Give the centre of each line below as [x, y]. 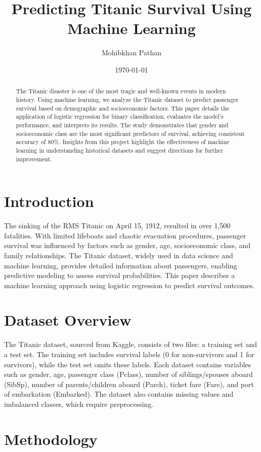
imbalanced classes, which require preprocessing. [79, 404]
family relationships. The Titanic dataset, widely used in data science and [119, 255]
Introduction [49, 201]
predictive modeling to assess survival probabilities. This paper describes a [120, 275]
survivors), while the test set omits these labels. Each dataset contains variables [128, 364]
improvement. [34, 159]
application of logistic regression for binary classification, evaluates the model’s [120, 116]
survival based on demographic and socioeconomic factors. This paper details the [123, 108]
